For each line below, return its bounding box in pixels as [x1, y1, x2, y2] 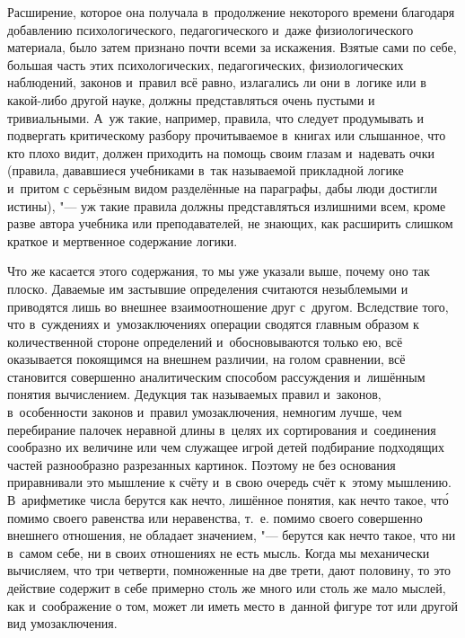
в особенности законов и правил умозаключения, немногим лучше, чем [7, 403, 402, 421]
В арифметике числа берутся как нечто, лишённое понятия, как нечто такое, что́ [7, 491, 449, 510]
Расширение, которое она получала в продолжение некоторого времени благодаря [7, 3, 455, 21]
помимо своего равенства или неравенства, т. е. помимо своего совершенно [7, 508, 423, 527]
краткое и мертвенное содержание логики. [7, 231, 238, 250]
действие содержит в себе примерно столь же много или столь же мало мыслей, [7, 579, 446, 597]
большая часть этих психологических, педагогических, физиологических [7, 55, 404, 74]
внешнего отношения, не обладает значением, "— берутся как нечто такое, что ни [7, 526, 456, 545]
